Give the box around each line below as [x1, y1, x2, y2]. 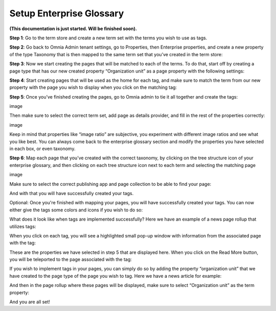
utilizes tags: [9, 223, 36, 229]
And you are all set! [9, 299, 51, 305]
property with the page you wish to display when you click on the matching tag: [9, 84, 177, 90]
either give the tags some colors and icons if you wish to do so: [9, 207, 143, 213]
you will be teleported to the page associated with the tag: [9, 256, 132, 262]
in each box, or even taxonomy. [9, 146, 76, 152]
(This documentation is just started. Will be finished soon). [9, 26, 137, 32]
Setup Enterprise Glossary [9, 8, 124, 19]
